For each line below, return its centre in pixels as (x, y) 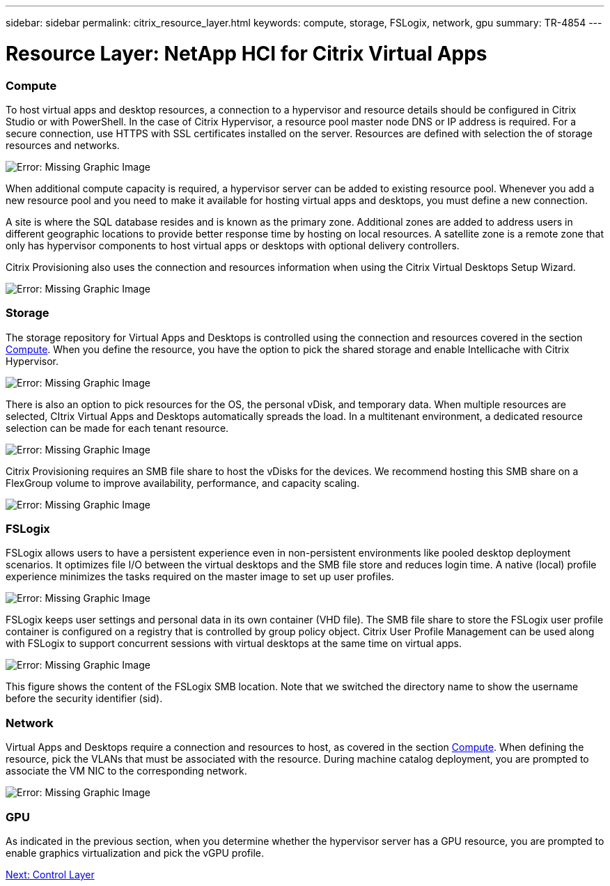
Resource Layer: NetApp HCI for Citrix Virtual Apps (247, 53)
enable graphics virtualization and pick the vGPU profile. (135, 853)
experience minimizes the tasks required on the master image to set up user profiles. (200, 577)
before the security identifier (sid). (84, 699)
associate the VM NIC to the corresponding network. (126, 771)
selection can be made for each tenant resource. (117, 428)
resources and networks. (63, 145)
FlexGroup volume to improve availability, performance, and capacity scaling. (183, 483)
